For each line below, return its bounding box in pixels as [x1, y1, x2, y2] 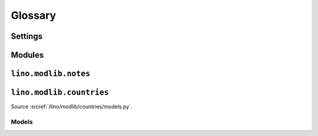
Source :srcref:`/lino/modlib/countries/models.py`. [11, 103, 132, 110]
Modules [11, 50, 44, 60]
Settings [11, 31, 43, 41]
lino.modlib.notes [11, 69, 91, 78]
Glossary [11, 9, 57, 22]
